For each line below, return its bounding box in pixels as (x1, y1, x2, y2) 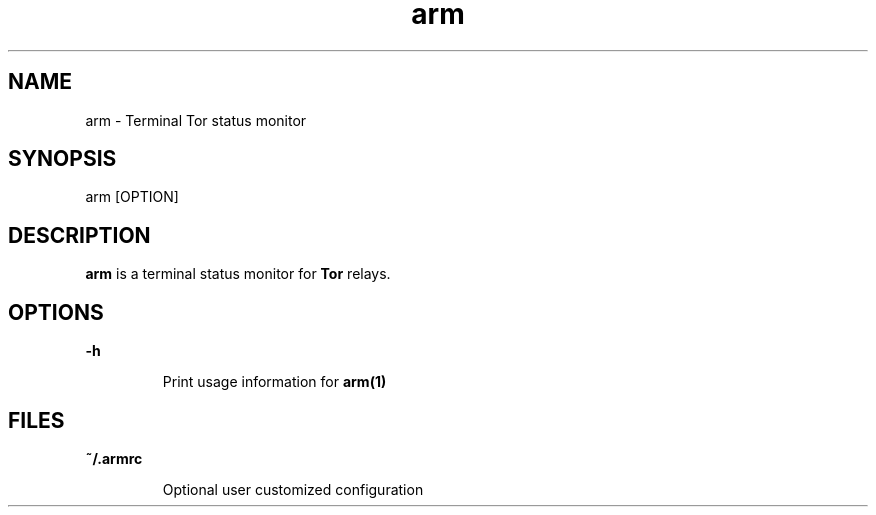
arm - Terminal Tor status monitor (85, 111, 307, 129)
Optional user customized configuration (162, 480, 424, 498)
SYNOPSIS (8, 146, 117, 172)
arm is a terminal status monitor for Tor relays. (85, 265, 391, 283)
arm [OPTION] (85, 188, 179, 206)
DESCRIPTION (8, 222, 151, 248)
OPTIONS (8, 299, 104, 325)
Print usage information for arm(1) (162, 373, 387, 391)
